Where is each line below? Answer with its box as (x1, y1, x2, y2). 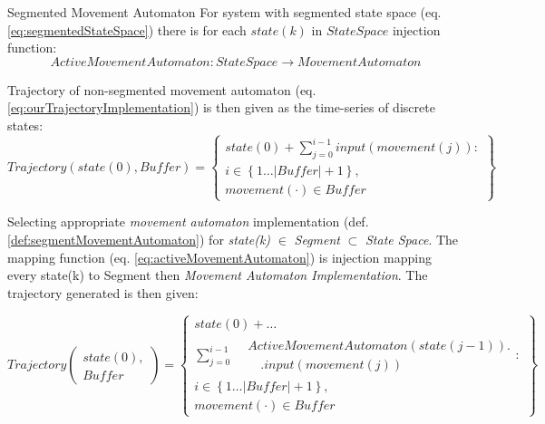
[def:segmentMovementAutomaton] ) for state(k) (7, 230, 271, 249)
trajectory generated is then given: (7, 283, 199, 302)
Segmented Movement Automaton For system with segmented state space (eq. (7, 3, 442, 21)
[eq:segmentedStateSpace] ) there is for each (7, 20, 247, 39)
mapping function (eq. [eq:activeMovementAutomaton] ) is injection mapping (7, 247, 432, 266)
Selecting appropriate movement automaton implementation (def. (7, 212, 369, 231)
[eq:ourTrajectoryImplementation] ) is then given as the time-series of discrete (7, 98, 435, 117)
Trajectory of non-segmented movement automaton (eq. (7, 80, 316, 99)
